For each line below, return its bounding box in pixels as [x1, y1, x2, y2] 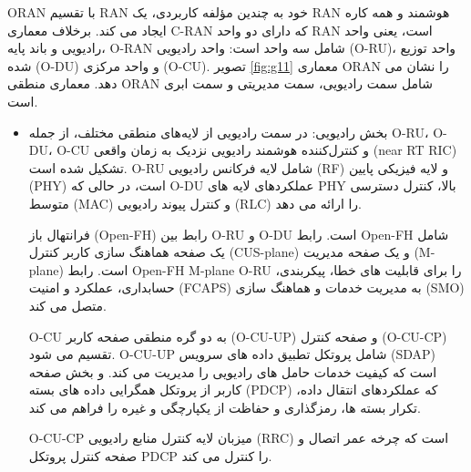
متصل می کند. [28, 295, 107, 314]
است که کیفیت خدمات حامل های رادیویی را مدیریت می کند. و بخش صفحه [28, 362, 437, 381]
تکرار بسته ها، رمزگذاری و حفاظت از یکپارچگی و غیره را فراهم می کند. [28, 397, 421, 416]
